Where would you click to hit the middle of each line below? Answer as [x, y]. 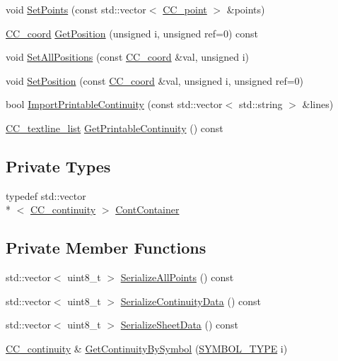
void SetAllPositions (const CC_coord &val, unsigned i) [127, 57]
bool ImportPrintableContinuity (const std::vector [114, 104]
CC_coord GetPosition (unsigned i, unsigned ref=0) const [132, 33]
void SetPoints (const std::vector [76, 9]
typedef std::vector [46, 195]
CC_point [185, 9]
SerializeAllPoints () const [177, 277]
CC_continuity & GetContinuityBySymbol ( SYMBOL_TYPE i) [147, 348]
